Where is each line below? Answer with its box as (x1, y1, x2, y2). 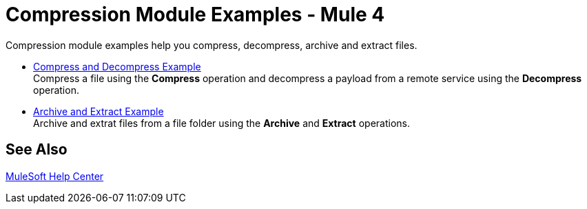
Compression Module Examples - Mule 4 (6, 3, 385, 26)
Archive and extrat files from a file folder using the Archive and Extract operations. (33, 117, 410, 129)
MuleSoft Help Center (6, 170, 104, 182)
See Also (6, 141, 68, 159)
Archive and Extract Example (33, 105, 164, 117)
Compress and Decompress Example (33, 60, 201, 72)
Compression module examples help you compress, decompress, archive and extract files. (6, 39, 418, 51)
